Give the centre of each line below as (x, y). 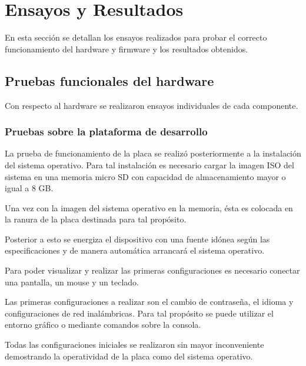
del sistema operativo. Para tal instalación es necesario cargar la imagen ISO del (149, 164)
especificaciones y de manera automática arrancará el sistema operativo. (135, 250)
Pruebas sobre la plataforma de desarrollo (106, 132)
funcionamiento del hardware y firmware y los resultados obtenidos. (127, 49)
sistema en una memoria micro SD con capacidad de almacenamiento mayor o (145, 176)
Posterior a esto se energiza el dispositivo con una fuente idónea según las (137, 239)
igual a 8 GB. (29, 188)
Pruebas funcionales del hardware (109, 80)
